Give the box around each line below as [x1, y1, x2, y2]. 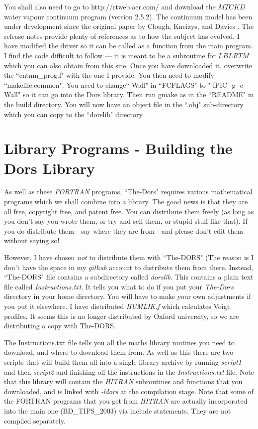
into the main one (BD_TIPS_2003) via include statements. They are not [4, 405, 231, 416]
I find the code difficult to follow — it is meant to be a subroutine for [4, 50, 216, 60]
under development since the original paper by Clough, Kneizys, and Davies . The [4, 21, 254, 31]
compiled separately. [4, 415, 66, 426]
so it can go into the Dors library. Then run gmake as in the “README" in [22, 89, 254, 100]
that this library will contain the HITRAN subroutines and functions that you [4, 376, 243, 387]
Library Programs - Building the [4, 138, 233, 158]
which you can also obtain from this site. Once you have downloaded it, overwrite [4, 60, 253, 70]
